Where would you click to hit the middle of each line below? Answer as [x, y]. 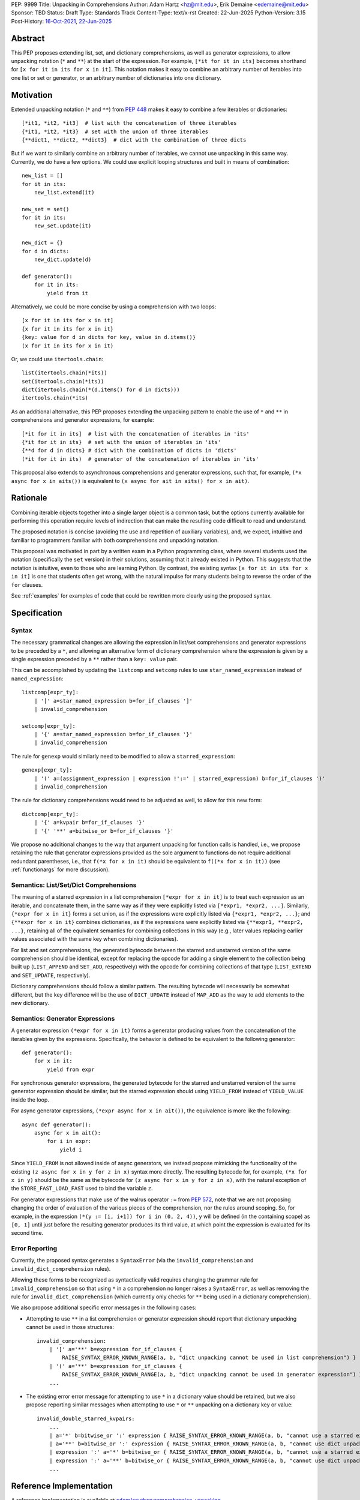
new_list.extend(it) [64, 192]
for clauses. [27, 584]
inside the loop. [30, 1099]
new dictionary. [30, 1003]
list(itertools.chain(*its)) [64, 373]
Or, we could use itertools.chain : [57, 359]
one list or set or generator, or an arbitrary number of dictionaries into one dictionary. [116, 77]
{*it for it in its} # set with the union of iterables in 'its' [121, 442]
